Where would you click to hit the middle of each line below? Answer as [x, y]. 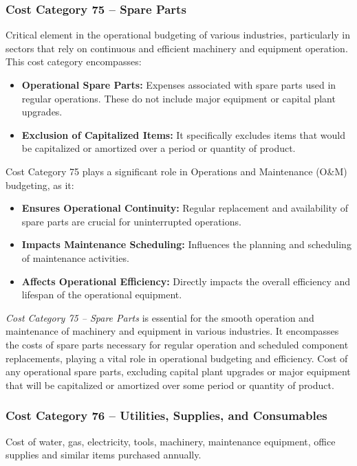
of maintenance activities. [75, 257]
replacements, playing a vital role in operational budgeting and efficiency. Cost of [177, 358]
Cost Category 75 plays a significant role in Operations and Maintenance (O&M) [176, 171]
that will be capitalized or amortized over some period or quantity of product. [170, 385]
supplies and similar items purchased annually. [104, 455]
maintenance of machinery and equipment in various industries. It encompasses [172, 331]
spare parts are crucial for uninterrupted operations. [131, 221]
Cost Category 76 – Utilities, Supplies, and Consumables [166, 415]
